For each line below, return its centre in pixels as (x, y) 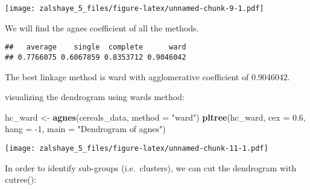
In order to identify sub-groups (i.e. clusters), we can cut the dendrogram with (151, 167)
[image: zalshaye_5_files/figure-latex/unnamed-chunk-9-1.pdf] (134, 8)
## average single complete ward (96, 47)
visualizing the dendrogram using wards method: (95, 97)
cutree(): (21, 179)
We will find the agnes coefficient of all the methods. (102, 27)
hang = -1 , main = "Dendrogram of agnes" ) (85, 129)
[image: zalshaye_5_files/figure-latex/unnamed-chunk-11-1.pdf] (137, 148)
